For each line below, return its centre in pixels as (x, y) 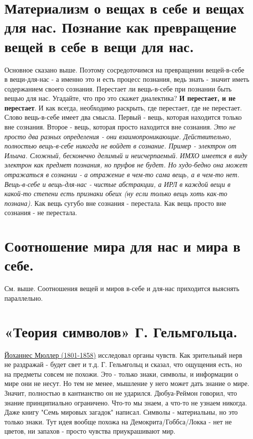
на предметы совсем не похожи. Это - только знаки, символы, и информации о (121, 374)
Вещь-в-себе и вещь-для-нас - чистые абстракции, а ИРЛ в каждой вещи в (117, 184)
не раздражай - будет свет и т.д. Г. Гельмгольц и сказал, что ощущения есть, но (123, 364)
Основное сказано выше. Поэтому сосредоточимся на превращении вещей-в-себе (124, 69)
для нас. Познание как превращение (120, 27)
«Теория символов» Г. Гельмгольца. (121, 331)
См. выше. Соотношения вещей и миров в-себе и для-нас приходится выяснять (122, 288)
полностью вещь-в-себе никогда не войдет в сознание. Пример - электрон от (120, 146)
